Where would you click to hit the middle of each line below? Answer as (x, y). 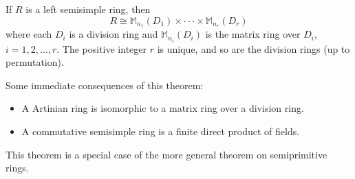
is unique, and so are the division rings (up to (254, 48)
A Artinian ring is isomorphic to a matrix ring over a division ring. (163, 108)
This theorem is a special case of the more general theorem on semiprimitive (166, 154)
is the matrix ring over (253, 34)
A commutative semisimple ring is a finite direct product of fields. (161, 131)
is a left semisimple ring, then (88, 9)
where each (29, 34)
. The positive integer (102, 48)
